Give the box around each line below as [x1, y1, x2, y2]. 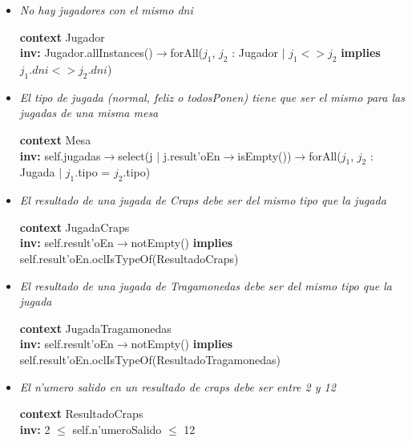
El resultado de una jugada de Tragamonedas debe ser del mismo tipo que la [19, 277, 392, 294]
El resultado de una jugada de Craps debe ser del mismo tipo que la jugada [19, 192, 386, 209]
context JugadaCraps [19, 218, 130, 235]
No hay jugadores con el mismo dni [19, 2, 193, 18]
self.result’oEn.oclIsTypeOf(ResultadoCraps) [19, 249, 239, 266]
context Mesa [19, 131, 91, 148]
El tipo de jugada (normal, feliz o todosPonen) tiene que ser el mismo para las [19, 88, 405, 105]
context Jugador [19, 28, 105, 45]
